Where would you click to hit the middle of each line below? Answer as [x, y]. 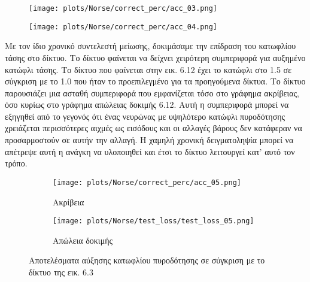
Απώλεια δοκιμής [83, 240]
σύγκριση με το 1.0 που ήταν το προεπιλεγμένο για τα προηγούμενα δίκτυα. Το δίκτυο [155, 81]
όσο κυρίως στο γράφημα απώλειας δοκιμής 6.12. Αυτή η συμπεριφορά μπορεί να [147, 104]
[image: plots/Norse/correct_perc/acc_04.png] [123, 27]
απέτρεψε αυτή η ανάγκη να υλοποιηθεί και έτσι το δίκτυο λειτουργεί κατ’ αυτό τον [150, 151]
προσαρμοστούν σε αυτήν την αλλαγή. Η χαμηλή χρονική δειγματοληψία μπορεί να [149, 140]
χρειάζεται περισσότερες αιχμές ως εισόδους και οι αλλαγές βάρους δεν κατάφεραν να [154, 128]
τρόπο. [16, 163]
